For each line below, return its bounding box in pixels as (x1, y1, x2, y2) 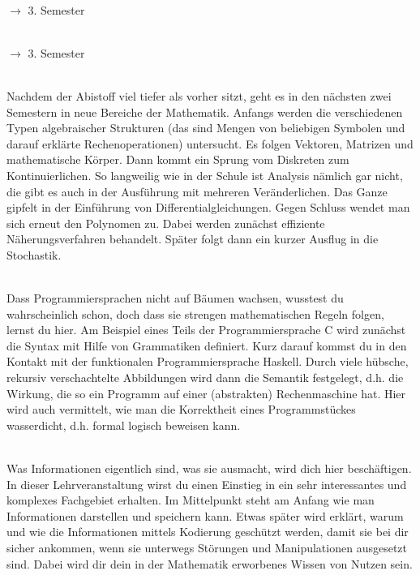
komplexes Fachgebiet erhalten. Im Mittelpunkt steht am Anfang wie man (6, 491, 375, 508)
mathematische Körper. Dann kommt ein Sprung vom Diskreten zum (6, 151, 349, 168)
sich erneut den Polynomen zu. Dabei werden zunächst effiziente (6, 214, 325, 231)
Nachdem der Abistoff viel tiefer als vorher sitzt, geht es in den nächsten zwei (6, 87, 392, 104)
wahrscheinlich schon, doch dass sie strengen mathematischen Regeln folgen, (6, 305, 384, 322)
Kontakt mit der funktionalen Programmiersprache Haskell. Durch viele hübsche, (6, 353, 409, 370)
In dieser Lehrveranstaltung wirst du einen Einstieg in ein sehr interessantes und (6, 475, 407, 492)
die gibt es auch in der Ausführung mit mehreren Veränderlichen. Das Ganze (6, 182, 388, 200)
